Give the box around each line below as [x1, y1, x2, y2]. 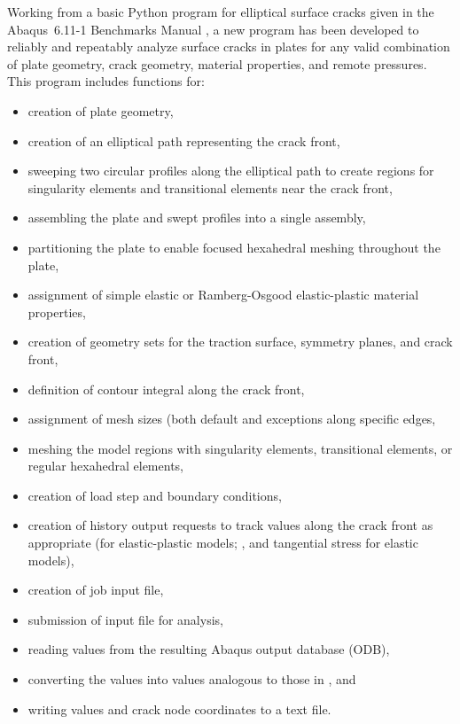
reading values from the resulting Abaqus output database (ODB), [27, 640, 390, 658]
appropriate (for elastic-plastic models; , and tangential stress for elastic [27, 533, 418, 552]
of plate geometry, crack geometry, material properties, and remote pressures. [7, 54, 427, 73]
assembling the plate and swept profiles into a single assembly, [27, 208, 366, 227]
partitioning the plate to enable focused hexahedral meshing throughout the [27, 237, 441, 256]
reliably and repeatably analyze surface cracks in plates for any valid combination [7, 37, 450, 56]
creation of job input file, [27, 580, 164, 599]
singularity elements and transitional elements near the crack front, [27, 178, 393, 197]
